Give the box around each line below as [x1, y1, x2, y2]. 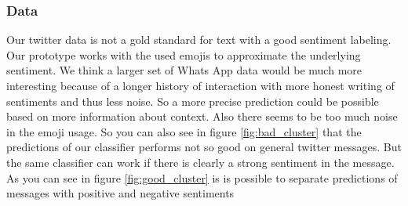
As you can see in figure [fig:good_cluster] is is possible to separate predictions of [6, 169, 398, 186]
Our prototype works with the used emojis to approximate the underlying [6, 46, 361, 63]
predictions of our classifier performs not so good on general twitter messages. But [6, 139, 402, 155]
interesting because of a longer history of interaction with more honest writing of [6, 78, 395, 93]
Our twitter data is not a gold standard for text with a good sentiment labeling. [6, 31, 392, 48]
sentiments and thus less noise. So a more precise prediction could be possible [6, 92, 379, 109]
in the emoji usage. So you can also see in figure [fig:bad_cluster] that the [6, 123, 362, 139]
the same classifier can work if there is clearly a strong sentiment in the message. [6, 154, 395, 170]
